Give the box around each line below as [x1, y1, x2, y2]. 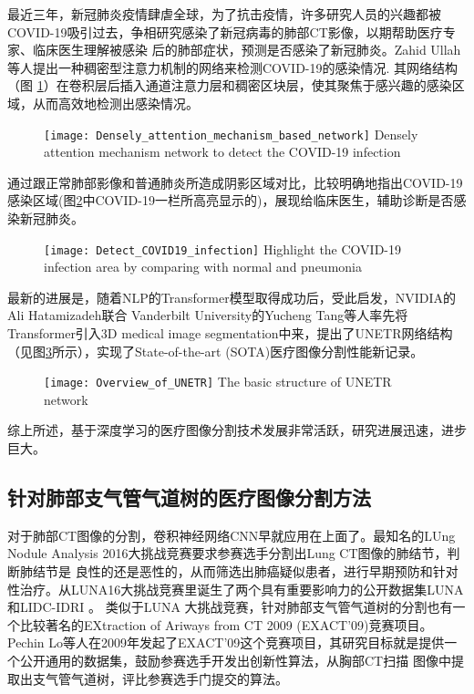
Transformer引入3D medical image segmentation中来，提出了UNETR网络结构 [7, 324, 453, 343]
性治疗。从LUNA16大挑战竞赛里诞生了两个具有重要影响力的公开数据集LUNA [7, 579, 464, 598]
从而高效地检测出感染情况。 [32, 93, 199, 112]
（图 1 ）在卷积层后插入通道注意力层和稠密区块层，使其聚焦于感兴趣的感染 [7, 76, 452, 95]
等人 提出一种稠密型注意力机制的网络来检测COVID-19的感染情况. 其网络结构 [7, 57, 459, 77]
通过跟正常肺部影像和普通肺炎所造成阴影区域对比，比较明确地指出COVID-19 [7, 172, 463, 192]
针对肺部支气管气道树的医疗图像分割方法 [7, 483, 371, 512]
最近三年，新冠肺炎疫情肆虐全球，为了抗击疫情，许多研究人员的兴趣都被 [7, 5, 441, 23]
